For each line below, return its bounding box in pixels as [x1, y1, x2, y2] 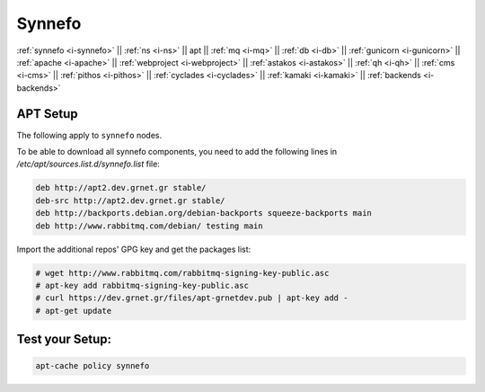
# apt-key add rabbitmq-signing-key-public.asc [35, 280, 249, 290]
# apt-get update [35, 306, 112, 316]
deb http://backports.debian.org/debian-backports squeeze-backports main [35, 208, 373, 218]
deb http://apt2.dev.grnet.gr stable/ [35, 183, 207, 193]
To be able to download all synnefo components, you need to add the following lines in [16, 147, 338, 157]
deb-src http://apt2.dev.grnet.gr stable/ [35, 195, 225, 206]
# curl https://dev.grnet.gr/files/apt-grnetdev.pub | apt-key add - [35, 293, 348, 303]
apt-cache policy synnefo [35, 361, 150, 371]
